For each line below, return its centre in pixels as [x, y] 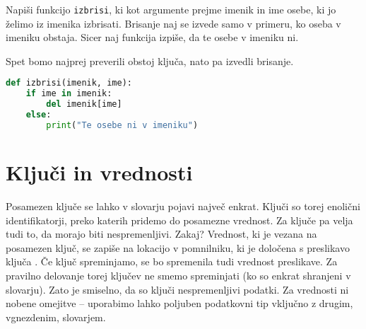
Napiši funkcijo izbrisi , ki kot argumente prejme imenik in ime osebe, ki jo [171, 9]
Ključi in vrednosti [99, 172]
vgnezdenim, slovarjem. [56, 317]
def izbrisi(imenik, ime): [69, 83]
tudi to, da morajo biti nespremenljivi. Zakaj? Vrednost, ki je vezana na [161, 234]
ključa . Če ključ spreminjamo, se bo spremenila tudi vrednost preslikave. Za [172, 261]
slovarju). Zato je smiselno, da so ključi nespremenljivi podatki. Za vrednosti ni [177, 289]
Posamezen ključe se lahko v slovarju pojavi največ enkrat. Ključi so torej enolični [183, 206]
